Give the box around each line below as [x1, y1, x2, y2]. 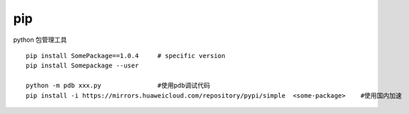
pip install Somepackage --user [26, 62, 139, 70]
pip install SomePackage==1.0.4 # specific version [26, 52, 226, 59]
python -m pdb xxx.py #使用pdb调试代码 [26, 81, 211, 90]
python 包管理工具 [13, 35, 67, 44]
